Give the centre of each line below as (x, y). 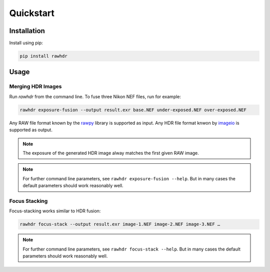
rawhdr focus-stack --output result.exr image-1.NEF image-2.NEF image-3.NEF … (120, 224)
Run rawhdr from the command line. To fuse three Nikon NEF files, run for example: (95, 96)
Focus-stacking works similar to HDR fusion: (55, 211)
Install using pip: (26, 43)
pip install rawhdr (43, 56)
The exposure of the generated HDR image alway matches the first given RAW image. (111, 153)
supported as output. (31, 130)
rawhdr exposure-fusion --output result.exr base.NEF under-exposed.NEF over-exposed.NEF (133, 110)
